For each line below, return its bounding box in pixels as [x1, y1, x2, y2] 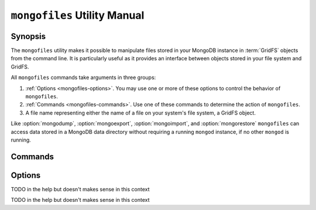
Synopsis [11, 31, 46, 41]
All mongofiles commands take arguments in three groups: [11, 74, 156, 81]
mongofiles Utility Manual [11, 9, 145, 22]
